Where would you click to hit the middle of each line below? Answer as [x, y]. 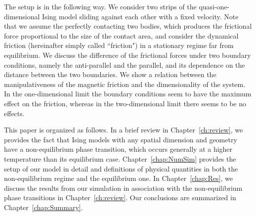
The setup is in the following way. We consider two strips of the [100, 6]
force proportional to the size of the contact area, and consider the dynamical [121, 35]
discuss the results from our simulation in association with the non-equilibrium [123, 188]
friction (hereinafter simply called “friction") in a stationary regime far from [119, 45]
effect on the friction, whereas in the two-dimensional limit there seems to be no [125, 103]
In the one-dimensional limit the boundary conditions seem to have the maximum [128, 94]
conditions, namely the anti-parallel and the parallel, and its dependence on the [125, 65]
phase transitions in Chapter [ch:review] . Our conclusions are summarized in [120, 197]
